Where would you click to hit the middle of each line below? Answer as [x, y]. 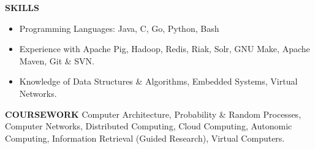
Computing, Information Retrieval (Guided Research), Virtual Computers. [145, 138]
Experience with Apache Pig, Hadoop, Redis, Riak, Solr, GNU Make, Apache [165, 49]
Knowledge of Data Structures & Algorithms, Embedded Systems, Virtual [158, 81]
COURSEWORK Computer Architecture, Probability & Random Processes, [153, 114]
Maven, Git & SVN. [57, 60]
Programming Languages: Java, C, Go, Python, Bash [119, 28]
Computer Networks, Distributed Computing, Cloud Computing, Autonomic [149, 126]
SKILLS [22, 7]
